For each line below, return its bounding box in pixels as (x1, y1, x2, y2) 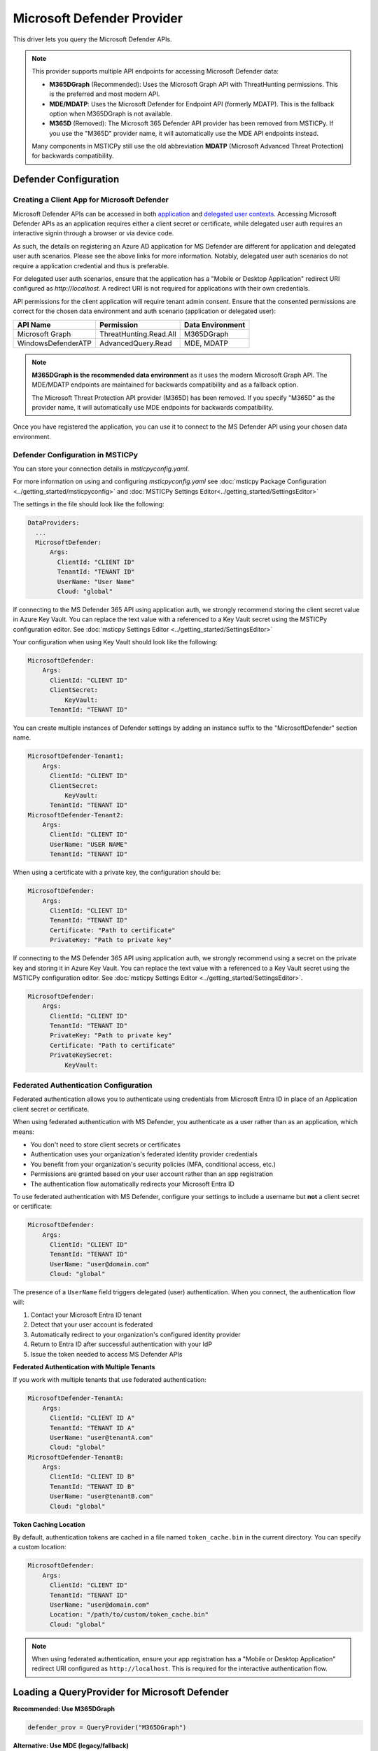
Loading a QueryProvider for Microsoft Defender (13, 1687, 229, 1698)
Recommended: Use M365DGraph (13, 1705, 115, 1713)
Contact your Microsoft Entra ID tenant (30, 1310, 142, 1319)
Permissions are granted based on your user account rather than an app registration (30, 1170, 273, 1178)
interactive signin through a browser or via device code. (13, 229, 174, 237)
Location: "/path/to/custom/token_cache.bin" (50, 1611, 209, 1619)
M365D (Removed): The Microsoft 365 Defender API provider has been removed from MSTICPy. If (49, 119, 334, 127)
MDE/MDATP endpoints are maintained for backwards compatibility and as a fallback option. (31, 380, 299, 389)
